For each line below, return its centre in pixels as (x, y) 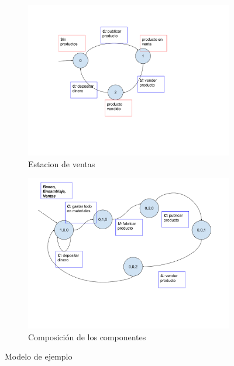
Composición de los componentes (87, 336)
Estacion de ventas (62, 163)
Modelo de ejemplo (39, 356)
